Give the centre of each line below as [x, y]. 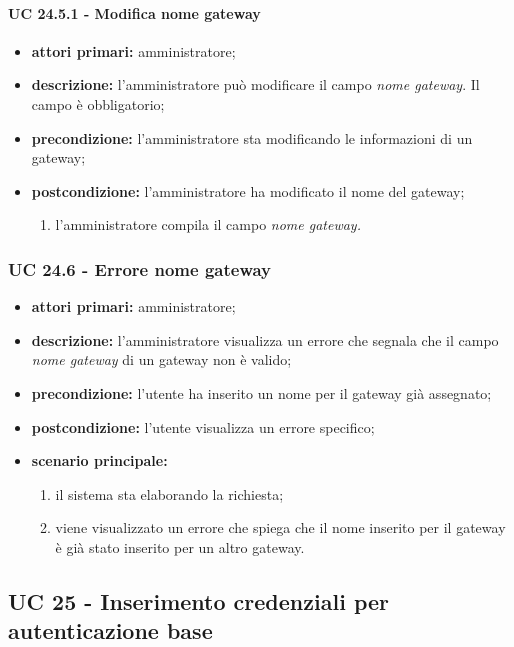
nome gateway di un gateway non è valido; [161, 359]
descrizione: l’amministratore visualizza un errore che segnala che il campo [265, 339]
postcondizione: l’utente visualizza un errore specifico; [203, 426]
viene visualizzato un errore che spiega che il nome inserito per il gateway [280, 527]
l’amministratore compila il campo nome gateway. [208, 224]
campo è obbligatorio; [98, 103]
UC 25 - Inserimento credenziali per [199, 600]
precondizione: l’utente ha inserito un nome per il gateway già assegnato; [261, 392]
